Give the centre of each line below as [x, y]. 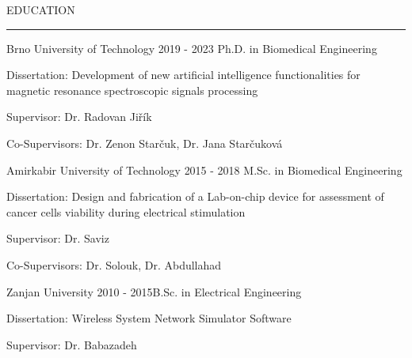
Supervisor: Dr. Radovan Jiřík [79, 117]
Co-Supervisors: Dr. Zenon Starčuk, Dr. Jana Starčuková [145, 143]
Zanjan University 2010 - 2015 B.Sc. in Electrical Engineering [154, 291]
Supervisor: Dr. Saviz [58, 238]
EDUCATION [41, 9]
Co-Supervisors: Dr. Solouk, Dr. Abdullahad [114, 264]
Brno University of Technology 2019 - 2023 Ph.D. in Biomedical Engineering [192, 48]
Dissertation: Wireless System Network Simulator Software [149, 318]
